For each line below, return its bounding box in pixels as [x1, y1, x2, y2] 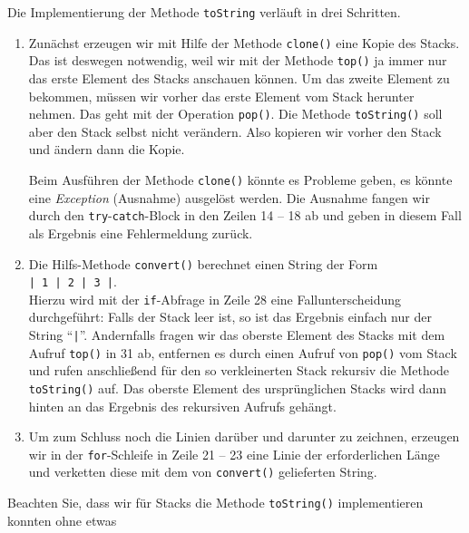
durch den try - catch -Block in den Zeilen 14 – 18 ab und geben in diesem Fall [28, 206, 462, 225]
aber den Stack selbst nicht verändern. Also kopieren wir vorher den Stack [28, 121, 442, 141]
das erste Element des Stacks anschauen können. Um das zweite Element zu [28, 68, 450, 87]
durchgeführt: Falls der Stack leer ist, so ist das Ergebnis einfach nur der [28, 307, 432, 326]
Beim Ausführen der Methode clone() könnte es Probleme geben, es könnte [28, 170, 453, 189]
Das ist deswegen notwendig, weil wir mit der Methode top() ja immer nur [28, 51, 447, 70]
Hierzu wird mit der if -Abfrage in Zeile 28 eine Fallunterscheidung [28, 289, 402, 308]
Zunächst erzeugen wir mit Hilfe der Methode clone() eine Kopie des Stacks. [28, 33, 460, 52]
